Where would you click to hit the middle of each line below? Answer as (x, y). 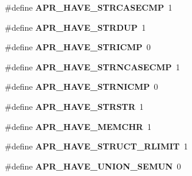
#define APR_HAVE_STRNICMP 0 (82, 87)
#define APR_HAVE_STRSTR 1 (74, 106)
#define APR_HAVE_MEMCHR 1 (78, 126)
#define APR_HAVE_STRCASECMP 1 (89, 7)
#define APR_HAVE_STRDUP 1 (75, 27)
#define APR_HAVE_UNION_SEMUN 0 (93, 166)
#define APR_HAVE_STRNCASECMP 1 (92, 66)
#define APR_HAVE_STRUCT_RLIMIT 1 (97, 146)
